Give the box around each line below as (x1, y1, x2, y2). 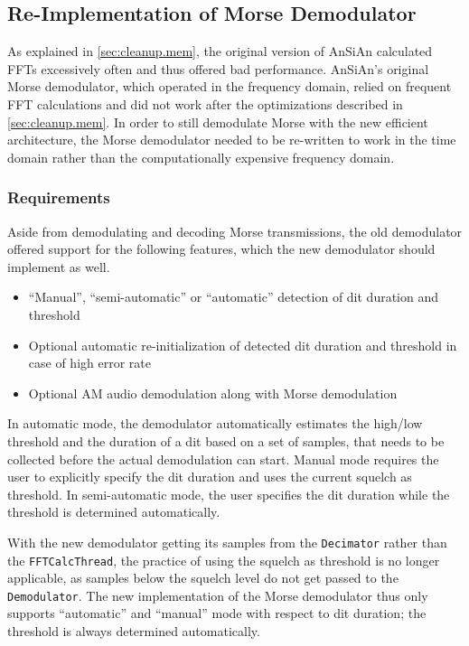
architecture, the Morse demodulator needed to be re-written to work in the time (7, 130, 456, 149)
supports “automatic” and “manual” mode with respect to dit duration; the (7, 604, 427, 623)
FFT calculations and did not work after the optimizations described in (7, 94, 403, 113)
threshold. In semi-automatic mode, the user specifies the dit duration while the (7, 484, 450, 503)
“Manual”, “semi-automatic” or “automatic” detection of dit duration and (28, 287, 439, 306)
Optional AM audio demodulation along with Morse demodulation (28, 383, 398, 402)
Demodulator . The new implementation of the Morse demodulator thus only (7, 585, 428, 604)
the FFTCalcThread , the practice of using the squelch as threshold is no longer (7, 550, 440, 569)
